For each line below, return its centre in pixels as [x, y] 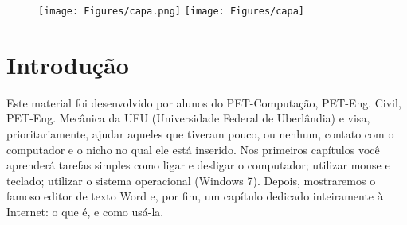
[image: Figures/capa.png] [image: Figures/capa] [171, 11]
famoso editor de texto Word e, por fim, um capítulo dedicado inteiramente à [195, 196]
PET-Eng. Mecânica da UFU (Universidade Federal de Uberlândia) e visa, [188, 118]
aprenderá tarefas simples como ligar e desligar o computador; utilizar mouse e [198, 165]
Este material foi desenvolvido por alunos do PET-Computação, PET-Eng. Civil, [204, 102]
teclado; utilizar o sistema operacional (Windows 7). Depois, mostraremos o [191, 180]
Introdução [68, 64]
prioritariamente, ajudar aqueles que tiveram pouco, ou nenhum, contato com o [200, 133]
